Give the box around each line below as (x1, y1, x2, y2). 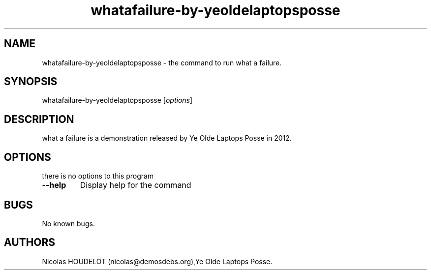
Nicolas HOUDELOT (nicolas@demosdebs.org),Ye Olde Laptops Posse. (42, 257, 273, 266)
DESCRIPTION (4, 113, 74, 125)
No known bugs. (42, 219, 95, 228)
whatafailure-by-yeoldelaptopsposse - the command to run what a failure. (42, 58, 282, 67)
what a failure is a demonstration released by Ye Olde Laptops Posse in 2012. (42, 134, 292, 143)
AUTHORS (4, 236, 56, 249)
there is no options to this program (42, 172, 154, 181)
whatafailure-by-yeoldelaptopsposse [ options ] (42, 96, 193, 105)
